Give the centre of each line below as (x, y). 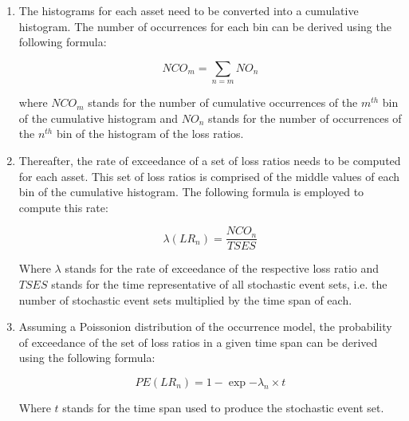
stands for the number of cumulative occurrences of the (223, 102)
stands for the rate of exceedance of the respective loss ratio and (222, 268)
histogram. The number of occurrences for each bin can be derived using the (205, 26)
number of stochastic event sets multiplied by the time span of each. (185, 299)
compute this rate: (63, 207)
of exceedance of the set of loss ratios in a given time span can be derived (198, 342)
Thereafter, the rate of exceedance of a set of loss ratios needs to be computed (210, 160)
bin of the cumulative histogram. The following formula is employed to (191, 192)
